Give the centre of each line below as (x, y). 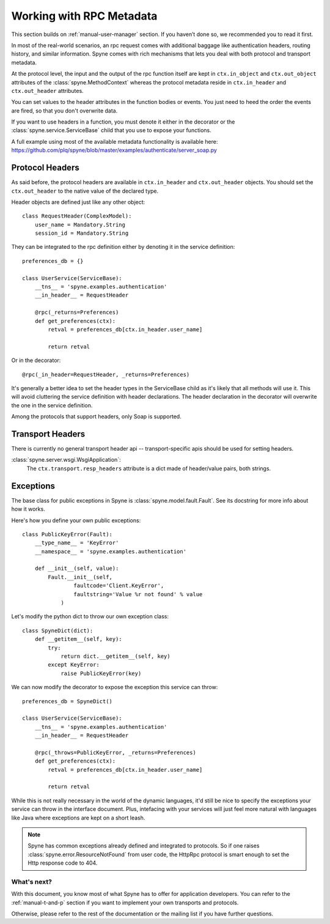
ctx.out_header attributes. (47, 91)
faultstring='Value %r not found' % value (138, 594)
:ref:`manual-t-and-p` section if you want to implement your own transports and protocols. (125, 903)
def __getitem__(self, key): (78, 639)
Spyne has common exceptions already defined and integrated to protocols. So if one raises (144, 846)
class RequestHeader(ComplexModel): (77, 216)
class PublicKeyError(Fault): (68, 534)
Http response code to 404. (63, 863)
